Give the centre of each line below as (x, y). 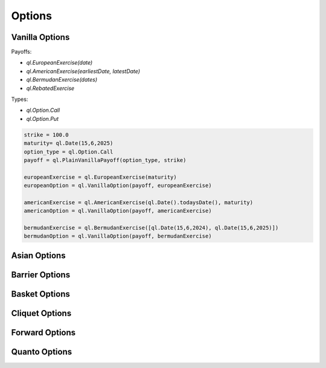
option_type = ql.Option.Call (69, 152)
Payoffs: (21, 52)
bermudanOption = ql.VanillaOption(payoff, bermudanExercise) (118, 236)
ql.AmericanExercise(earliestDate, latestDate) (83, 71)
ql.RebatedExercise (50, 88)
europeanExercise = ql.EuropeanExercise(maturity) (101, 177)
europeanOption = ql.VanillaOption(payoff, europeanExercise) (118, 186)
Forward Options (43, 332)
